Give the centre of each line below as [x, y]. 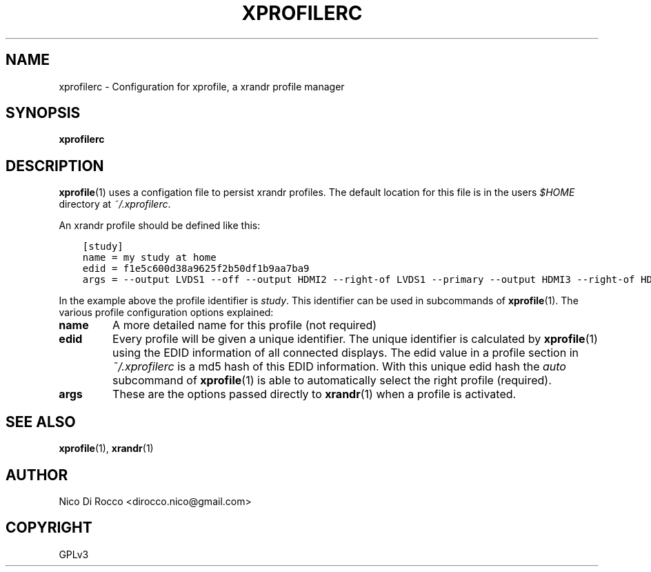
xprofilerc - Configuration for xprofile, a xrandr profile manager [202, 86]
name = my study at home [149, 258]
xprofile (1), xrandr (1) [106, 448]
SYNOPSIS [43, 113]
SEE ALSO [41, 422]
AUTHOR [37, 475]
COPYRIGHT [49, 528]
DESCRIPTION [55, 166]
